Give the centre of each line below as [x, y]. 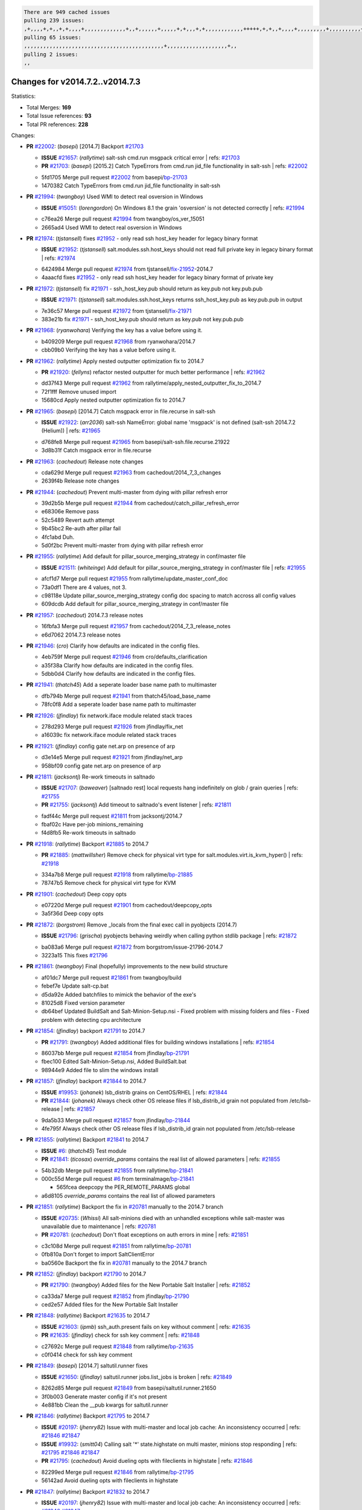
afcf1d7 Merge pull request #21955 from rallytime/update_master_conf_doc [135, 579]
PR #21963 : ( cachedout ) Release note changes [85, 461]
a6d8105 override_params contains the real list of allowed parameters [128, 1195]
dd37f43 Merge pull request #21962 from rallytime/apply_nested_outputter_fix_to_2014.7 [151, 383]
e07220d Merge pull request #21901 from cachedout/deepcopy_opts [127, 905]
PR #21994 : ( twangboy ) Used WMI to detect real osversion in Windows [115, 197]
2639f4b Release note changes [81, 481]
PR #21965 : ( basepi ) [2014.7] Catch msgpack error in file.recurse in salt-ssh [121, 411]
